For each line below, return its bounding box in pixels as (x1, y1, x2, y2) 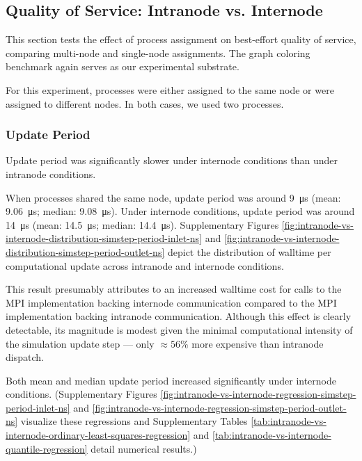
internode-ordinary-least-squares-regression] (6, 428, 191, 442)
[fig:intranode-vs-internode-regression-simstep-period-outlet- (92, 400, 347, 414)
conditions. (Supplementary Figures (6, 387, 157, 401)
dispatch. (6, 350, 44, 364)
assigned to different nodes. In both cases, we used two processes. (6, 96, 284, 111)
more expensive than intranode (191, 336, 324, 350)
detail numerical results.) (90, 441, 197, 455)
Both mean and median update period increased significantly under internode (6, 373, 337, 387)
